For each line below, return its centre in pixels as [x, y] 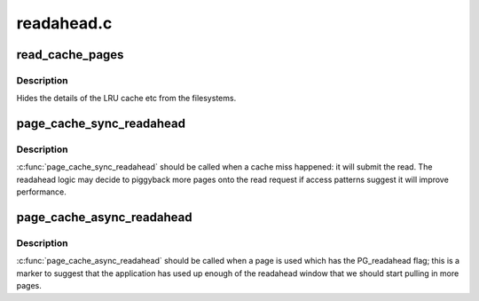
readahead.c [64, 23]
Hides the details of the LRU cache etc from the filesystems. [126, 99]
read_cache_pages [70, 55]
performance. [41, 192]
